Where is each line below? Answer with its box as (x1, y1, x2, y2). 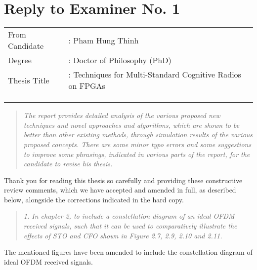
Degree (8, 54, 32, 66)
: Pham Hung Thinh (68, 34, 139, 46)
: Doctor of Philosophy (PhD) (68, 54, 171, 66)
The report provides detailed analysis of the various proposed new (23, 110, 220, 120)
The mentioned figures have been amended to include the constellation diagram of (4, 247, 253, 257)
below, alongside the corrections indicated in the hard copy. (4, 194, 184, 204)
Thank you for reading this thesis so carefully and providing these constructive (4, 175, 243, 185)
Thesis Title (8, 74, 49, 86)
